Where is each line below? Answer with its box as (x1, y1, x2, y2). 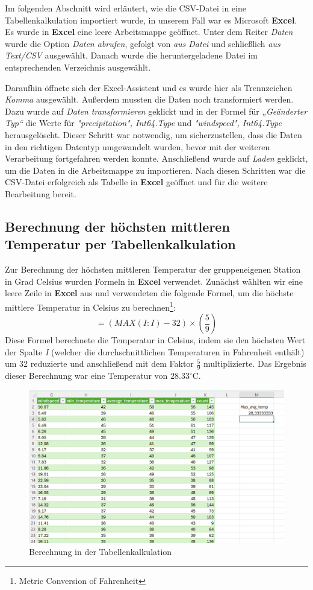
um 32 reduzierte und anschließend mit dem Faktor (5, 357, 194, 370)
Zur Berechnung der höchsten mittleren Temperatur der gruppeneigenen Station (5, 263, 301, 276)
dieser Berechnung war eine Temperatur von (5, 369, 168, 382)
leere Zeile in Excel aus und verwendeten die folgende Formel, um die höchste (5, 287, 294, 299)
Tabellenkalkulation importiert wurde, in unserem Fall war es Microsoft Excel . (5, 13, 297, 26)
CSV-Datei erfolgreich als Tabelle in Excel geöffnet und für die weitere (5, 176, 268, 188)
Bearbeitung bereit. (5, 187, 76, 200)
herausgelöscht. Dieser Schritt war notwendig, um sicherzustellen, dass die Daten (5, 128, 302, 141)
